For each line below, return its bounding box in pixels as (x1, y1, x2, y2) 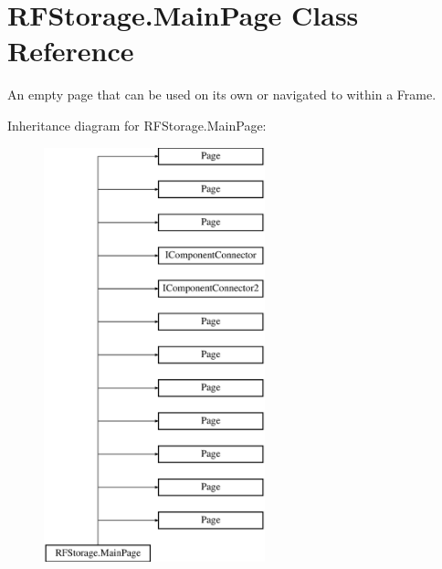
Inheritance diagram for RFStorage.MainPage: (7, 115, 267, 134)
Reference (7, 32, 134, 69)
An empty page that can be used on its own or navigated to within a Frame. (7, 85, 437, 104)
